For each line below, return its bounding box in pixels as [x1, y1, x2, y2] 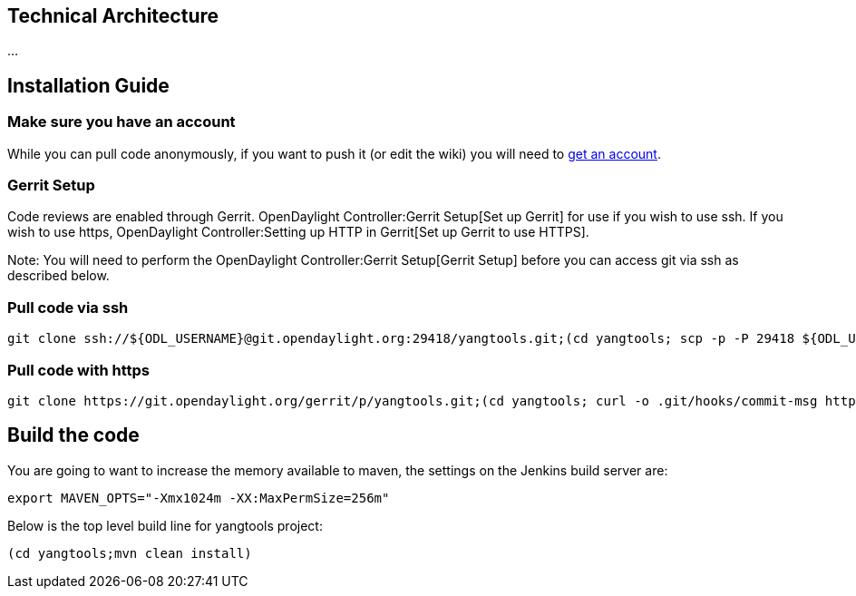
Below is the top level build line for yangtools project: [7, 517, 323, 533]
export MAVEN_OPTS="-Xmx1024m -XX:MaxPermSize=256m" [7, 490, 390, 505]
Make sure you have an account [7, 112, 236, 132]
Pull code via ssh [7, 298, 129, 317]
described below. [7, 268, 110, 284]
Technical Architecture [7, 5, 219, 27]
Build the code [7, 424, 140, 447]
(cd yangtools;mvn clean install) [7, 545, 252, 561]
